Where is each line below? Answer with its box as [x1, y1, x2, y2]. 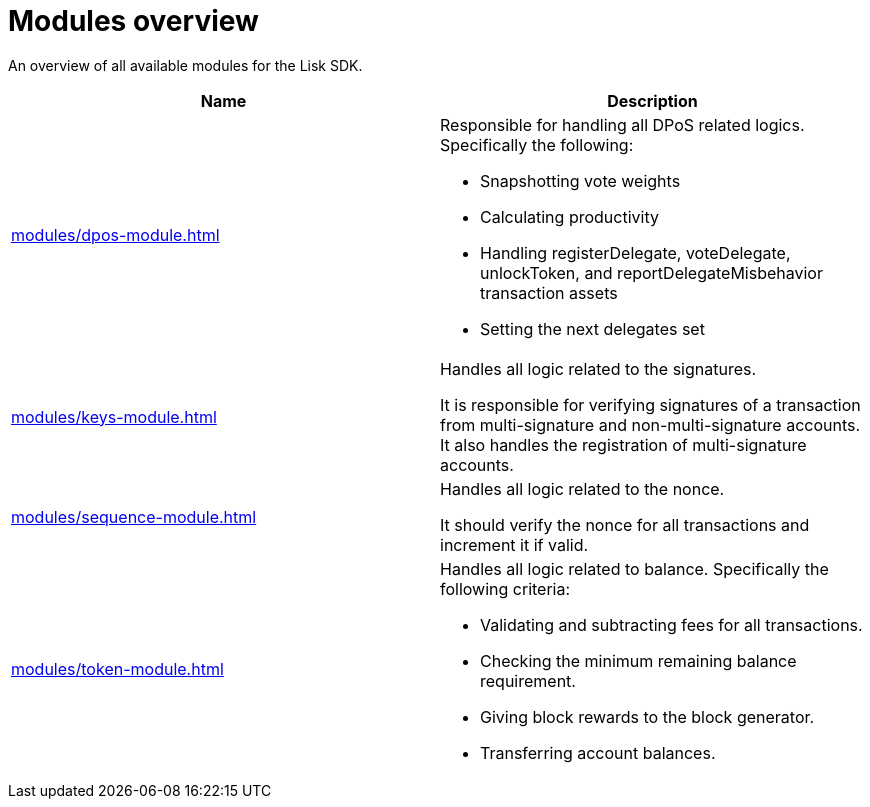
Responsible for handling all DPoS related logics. [440, 114, 805, 135]
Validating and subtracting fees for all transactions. [480, 614, 863, 635]
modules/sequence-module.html [11, 506, 257, 527]
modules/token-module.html [11, 658, 224, 679]
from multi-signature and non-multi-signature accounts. [440, 414, 861, 435]
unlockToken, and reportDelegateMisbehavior [480, 262, 823, 283]
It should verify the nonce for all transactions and [440, 514, 810, 535]
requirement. [480, 670, 576, 691]
